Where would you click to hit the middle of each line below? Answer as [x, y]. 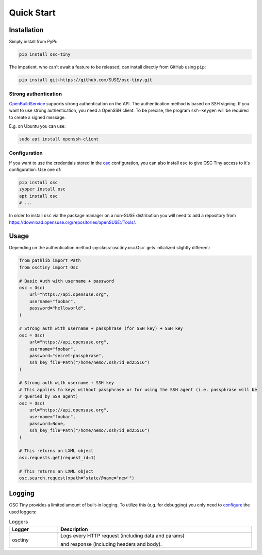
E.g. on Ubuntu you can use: [37, 126]
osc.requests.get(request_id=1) [58, 457]
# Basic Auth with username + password [66, 281]
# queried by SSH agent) [49, 396]
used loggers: [23, 512]
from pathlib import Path [50, 261]
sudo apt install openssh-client [59, 139]
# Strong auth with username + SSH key [66, 383]
